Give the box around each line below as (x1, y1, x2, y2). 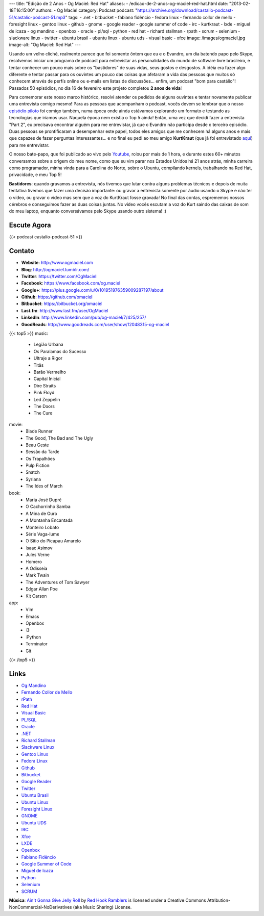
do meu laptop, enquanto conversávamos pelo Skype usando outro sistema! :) (9, 208, 167, 214)
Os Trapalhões (25, 456, 55, 461)
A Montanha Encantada (25, 517, 73, 523)
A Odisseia (25, 565, 47, 571)
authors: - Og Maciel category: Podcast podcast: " (36, 7, 138, 13)
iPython (25, 634, 41, 640)
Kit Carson (25, 593, 47, 599)
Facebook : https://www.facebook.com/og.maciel (21, 280, 121, 286)
